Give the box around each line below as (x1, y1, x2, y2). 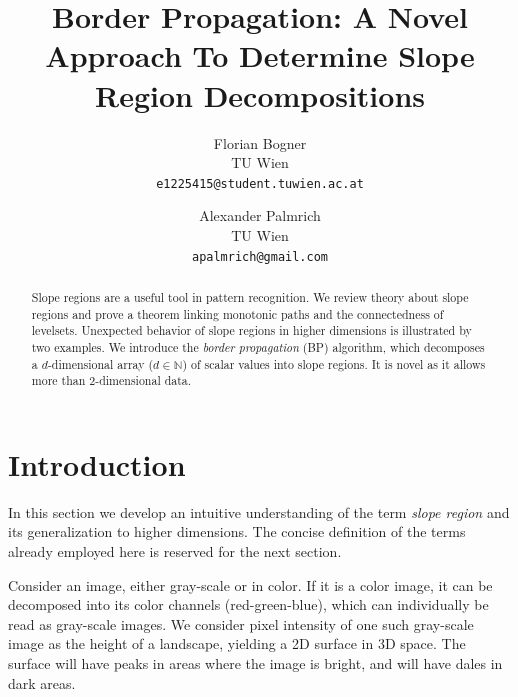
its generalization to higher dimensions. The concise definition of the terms (8, 521, 466, 542)
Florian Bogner (213, 132, 307, 153)
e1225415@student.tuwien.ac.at (156, 176, 364, 191)
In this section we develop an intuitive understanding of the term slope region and (8, 501, 510, 522)
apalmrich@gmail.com (191, 249, 329, 264)
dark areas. (8, 672, 76, 693)
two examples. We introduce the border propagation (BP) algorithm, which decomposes (31, 338, 485, 355)
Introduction (8, 443, 186, 484)
